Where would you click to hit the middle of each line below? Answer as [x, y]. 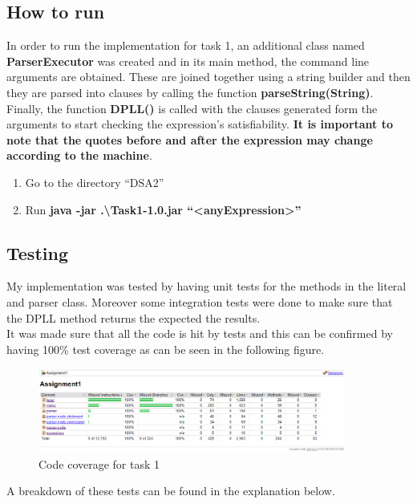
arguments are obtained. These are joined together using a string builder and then [208, 77]
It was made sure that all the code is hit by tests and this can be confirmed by [200, 333]
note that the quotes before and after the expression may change [190, 139]
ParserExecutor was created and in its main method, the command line [188, 61]
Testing [37, 252]
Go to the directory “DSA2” [95, 182]
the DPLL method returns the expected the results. [134, 317]
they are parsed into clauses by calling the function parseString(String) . [190, 92]
